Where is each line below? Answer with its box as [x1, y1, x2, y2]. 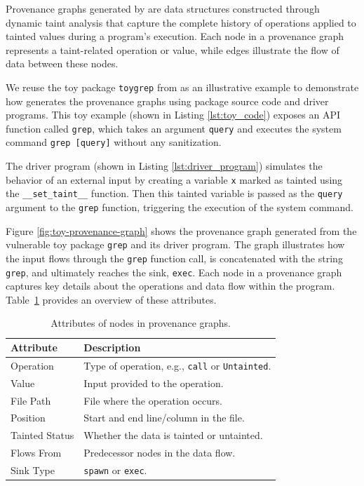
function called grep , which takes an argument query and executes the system [6, 121, 342, 135]
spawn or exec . [83, 463, 147, 477]
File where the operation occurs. [83, 393, 222, 407]
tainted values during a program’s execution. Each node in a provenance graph [6, 29, 344, 43]
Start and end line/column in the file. [83, 410, 245, 425]
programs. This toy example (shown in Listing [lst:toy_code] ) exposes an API [6, 107, 341, 122]
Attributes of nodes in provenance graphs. [50, 316, 231, 330]
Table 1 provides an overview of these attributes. [6, 292, 217, 306]
